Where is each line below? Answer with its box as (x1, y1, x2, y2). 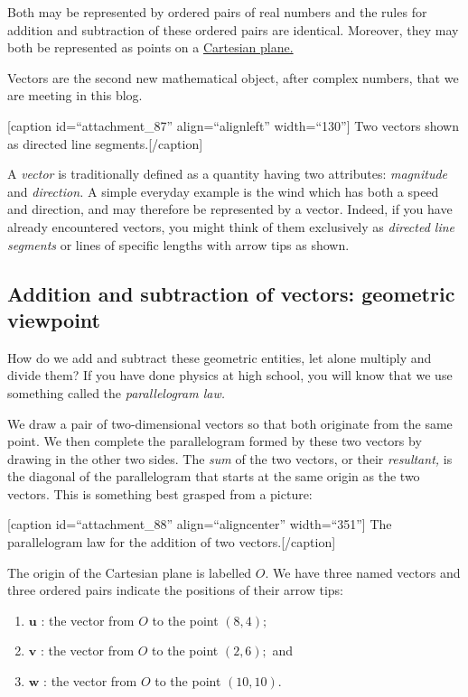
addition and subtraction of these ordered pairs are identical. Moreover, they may (7, 20, 459, 39)
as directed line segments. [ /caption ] (7, 134, 203, 153)
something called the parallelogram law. (7, 383, 225, 402)
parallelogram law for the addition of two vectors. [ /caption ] (7, 533, 336, 552)
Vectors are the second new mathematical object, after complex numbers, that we (7, 68, 459, 87)
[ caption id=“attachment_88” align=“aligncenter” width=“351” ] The (7, 515, 392, 534)
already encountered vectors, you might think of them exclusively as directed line (7, 217, 455, 236)
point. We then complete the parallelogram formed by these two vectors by (7, 432, 422, 451)
